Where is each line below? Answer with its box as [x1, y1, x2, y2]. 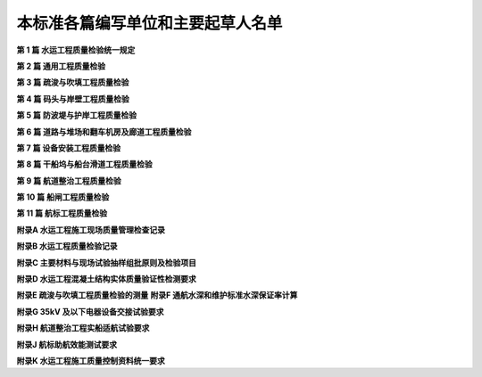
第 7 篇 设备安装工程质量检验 [16, 143, 121, 153]
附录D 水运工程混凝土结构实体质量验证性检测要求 [16, 274, 196, 284]
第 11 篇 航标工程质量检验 [16, 208, 108, 218]
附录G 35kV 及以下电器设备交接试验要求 [16, 306, 164, 316]
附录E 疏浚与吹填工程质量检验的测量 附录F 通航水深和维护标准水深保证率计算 [16, 290, 298, 300]
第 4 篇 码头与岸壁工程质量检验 [16, 94, 129, 104]
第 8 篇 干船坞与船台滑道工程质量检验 [16, 159, 154, 169]
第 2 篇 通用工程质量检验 [16, 61, 106, 71]
